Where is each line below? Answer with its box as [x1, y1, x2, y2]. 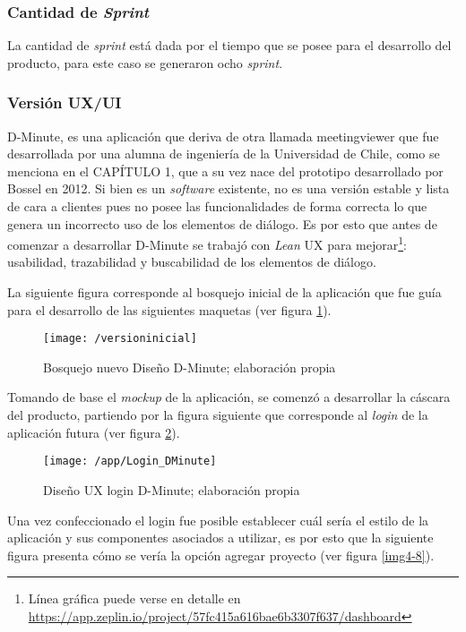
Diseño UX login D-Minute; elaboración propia [43, 480, 300, 499]
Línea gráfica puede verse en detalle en [28, 589, 241, 608]
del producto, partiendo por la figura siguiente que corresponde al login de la [7, 406, 428, 424]
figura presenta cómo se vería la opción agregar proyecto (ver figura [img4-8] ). [7, 545, 435, 564]
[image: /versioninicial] [43, 332, 197, 346]
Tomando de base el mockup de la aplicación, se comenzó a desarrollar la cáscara [7, 388, 451, 406]
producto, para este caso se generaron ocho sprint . [7, 53, 283, 72]
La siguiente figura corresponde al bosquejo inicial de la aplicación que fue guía [7, 283, 442, 302]
